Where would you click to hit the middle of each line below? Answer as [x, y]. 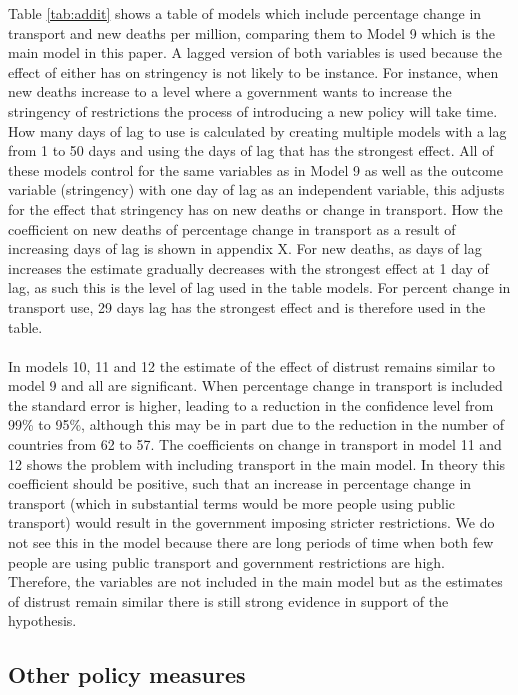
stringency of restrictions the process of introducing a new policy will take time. [253, 110]
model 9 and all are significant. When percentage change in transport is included [255, 385]
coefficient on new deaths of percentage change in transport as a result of [232, 228]
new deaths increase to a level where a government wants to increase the [230, 91]
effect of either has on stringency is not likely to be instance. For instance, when [253, 71]
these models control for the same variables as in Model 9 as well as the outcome [255, 169]
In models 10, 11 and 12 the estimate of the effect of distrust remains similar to [252, 365]
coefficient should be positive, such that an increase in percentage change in [240, 483]
